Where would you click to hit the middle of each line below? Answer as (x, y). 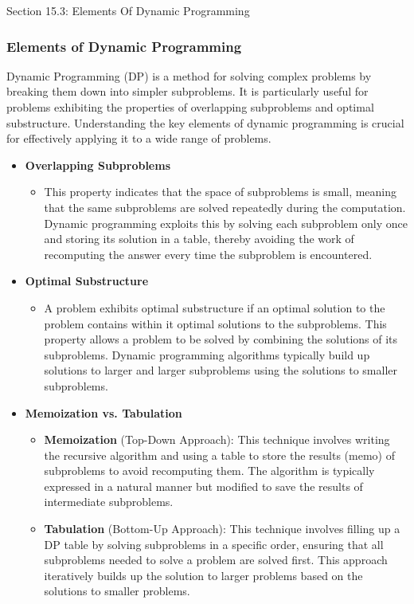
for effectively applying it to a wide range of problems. (139, 138)
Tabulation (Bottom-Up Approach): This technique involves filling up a (222, 529)
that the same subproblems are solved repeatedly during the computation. (225, 207)
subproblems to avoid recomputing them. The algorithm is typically (209, 471)
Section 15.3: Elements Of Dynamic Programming (128, 10)
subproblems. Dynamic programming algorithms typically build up (207, 354)
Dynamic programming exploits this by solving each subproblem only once (226, 223)
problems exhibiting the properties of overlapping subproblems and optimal (190, 107)
